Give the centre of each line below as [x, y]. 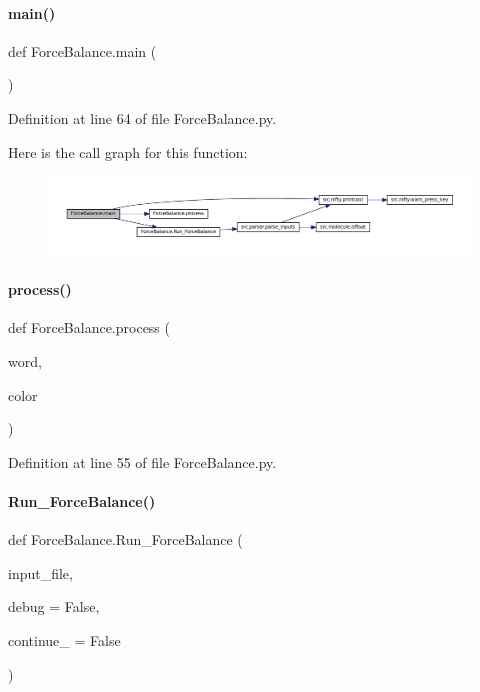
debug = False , [54, 606]
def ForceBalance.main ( [82, 50]
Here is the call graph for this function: [128, 151]
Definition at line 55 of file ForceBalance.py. [142, 461]
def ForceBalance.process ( [89, 327]
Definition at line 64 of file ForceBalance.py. [142, 117]
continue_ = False [64, 640]
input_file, [40, 572]
